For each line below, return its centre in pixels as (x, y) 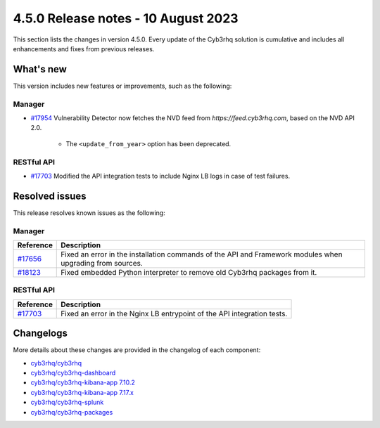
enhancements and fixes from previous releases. (84, 48)
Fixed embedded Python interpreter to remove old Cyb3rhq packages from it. (189, 272)
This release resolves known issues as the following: (89, 213)
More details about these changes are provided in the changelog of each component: (137, 350)
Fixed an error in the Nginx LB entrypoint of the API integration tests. (174, 313)
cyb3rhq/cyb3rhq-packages (72, 412)
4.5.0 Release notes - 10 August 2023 (126, 18)
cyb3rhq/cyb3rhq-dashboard (73, 373)
